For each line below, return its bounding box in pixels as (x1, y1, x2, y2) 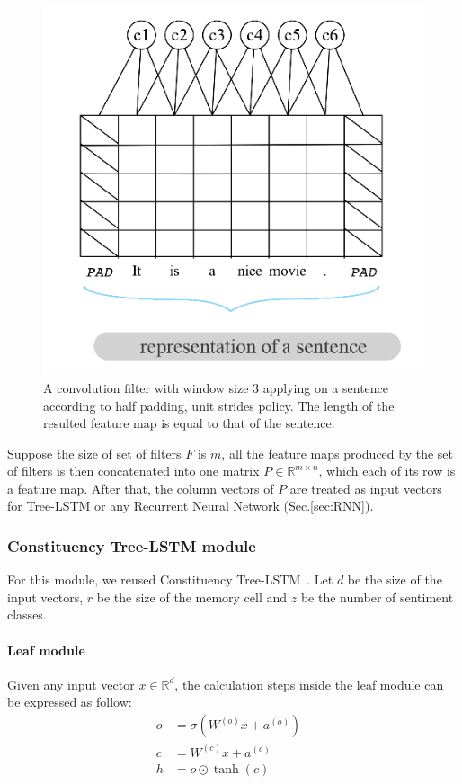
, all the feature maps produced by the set (221, 443, 453, 462)
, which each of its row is (318, 461, 456, 480)
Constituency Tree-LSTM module (7, 534, 256, 557)
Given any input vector (7, 674, 135, 693)
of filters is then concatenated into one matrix (7, 461, 260, 480)
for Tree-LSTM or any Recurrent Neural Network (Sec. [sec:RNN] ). (7, 496, 374, 515)
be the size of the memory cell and (96, 587, 288, 606)
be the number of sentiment (300, 587, 454, 606)
